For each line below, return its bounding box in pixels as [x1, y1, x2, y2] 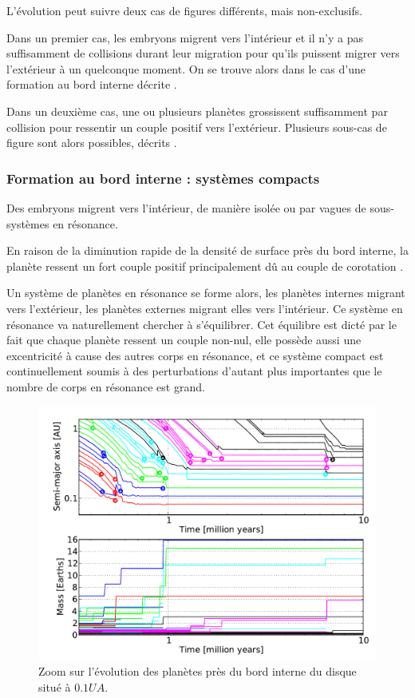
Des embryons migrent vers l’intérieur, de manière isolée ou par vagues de [6, 199, 366, 216]
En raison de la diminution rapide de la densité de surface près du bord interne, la [6, 242, 409, 259]
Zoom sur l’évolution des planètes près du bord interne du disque [38, 663, 357, 680]
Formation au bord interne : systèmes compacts [6, 168, 320, 188]
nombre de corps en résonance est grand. [6, 378, 205, 395]
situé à [38, 678, 71, 695]
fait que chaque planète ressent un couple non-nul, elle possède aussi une [6, 331, 362, 348]
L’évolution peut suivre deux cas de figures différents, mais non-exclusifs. [6, 2, 363, 18]
